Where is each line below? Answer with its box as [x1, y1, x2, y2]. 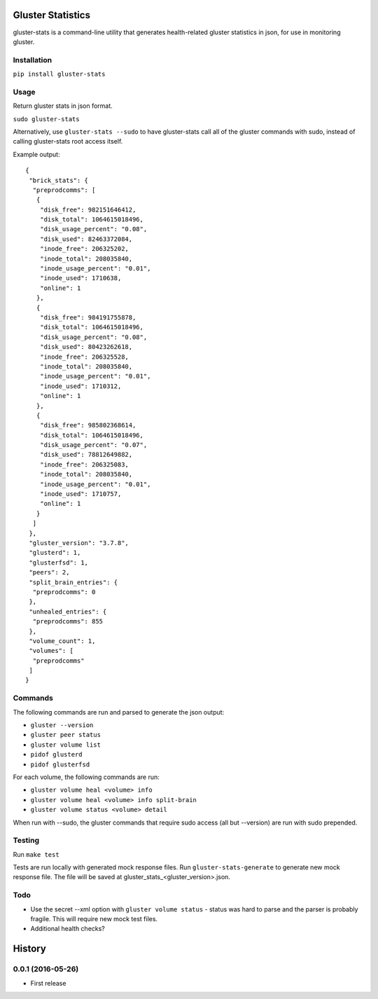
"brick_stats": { [29, 176, 89, 184]
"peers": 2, [29, 568, 70, 577]
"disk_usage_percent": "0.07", [39, 441, 148, 449]
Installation [13, 55, 52, 64]
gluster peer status [30, 731, 101, 739]
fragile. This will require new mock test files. [30, 914, 157, 923]
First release [30, 979, 66, 987]
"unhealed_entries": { [29, 607, 107, 616]
